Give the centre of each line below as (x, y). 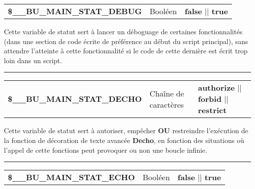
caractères (167, 104)
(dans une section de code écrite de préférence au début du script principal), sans (126, 41)
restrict (212, 110)
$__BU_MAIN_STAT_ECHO (71, 177)
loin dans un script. (33, 60)
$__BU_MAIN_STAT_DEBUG (75, 11)
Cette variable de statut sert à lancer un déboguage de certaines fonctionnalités (123, 31)
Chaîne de (167, 93)
